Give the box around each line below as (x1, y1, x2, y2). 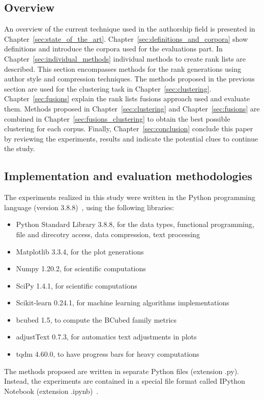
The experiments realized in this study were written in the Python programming (4, 192, 255, 203)
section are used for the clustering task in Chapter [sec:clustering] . (4, 83, 212, 94)
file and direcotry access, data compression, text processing (16, 228, 200, 239)
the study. (4, 143, 35, 154)
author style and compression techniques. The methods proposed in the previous (4, 73, 255, 84)
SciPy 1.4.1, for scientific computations (16, 280, 137, 291)
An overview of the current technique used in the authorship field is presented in (4, 23, 255, 34)
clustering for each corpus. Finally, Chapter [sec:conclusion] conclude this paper (4, 123, 253, 134)
